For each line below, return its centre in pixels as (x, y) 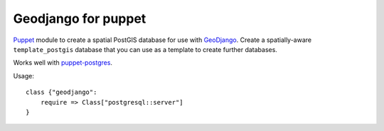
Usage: (24, 75)
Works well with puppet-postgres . (63, 63)
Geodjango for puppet (80, 19)
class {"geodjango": (62, 92)
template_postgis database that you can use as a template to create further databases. (145, 49)
